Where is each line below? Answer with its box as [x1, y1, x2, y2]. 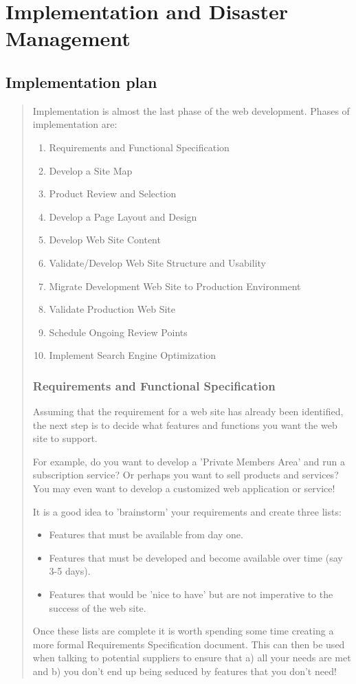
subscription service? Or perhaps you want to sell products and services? [32, 467, 339, 482]
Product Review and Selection [49, 186, 177, 201]
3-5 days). [49, 564, 91, 578]
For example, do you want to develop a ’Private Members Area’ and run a [32, 454, 345, 468]
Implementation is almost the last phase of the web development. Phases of [32, 103, 350, 118]
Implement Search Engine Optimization [49, 348, 216, 362]
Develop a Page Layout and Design [49, 209, 197, 223]
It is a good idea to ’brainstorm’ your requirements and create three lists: [32, 504, 342, 518]
